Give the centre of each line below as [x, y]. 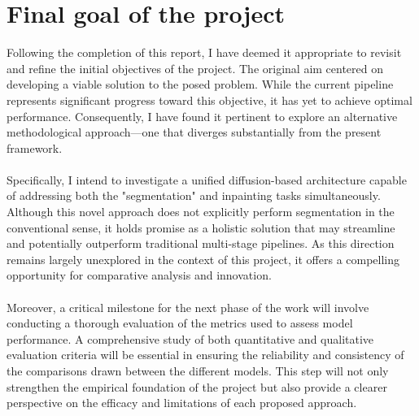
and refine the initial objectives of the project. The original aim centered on [195, 68]
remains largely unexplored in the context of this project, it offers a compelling [203, 259]
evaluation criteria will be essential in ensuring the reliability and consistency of [205, 355]
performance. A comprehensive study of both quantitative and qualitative [190, 338]
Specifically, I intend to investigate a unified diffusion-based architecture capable [207, 179]
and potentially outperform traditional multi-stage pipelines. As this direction [201, 243]
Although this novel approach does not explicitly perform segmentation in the [201, 212]
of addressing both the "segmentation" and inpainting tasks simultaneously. [194, 195]
